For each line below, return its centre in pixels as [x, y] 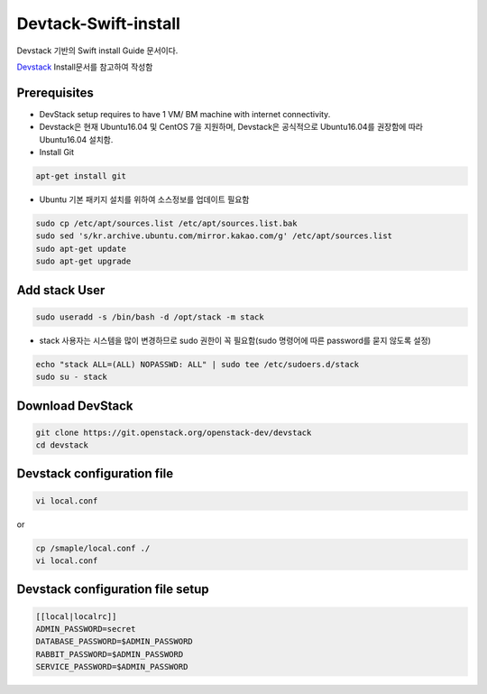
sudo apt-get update [81, 249]
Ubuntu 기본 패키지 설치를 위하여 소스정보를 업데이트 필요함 [144, 199]
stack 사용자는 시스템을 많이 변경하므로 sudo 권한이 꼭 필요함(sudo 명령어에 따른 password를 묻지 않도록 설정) [235, 340]
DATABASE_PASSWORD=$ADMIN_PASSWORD [114, 642]
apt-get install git [81, 176]
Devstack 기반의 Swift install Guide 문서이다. [97, 51]
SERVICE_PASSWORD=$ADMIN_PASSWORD [112, 667]
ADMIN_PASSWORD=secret [86, 629]
